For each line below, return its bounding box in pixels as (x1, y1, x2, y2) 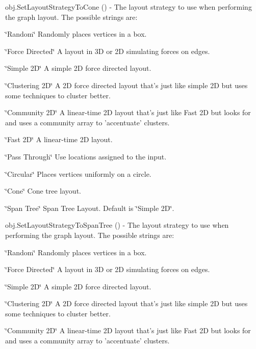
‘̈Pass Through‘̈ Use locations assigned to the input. (5, 151, 167, 162)
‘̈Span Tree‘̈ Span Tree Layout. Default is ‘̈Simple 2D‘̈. (5, 202, 174, 213)
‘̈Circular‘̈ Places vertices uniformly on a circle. (5, 168, 151, 179)
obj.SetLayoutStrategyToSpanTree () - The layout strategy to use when (5, 220, 229, 230)
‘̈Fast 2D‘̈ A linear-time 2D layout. (5, 134, 113, 145)
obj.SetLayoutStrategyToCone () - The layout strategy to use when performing (5, 2, 252, 12)
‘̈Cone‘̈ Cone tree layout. (5, 185, 81, 196)
